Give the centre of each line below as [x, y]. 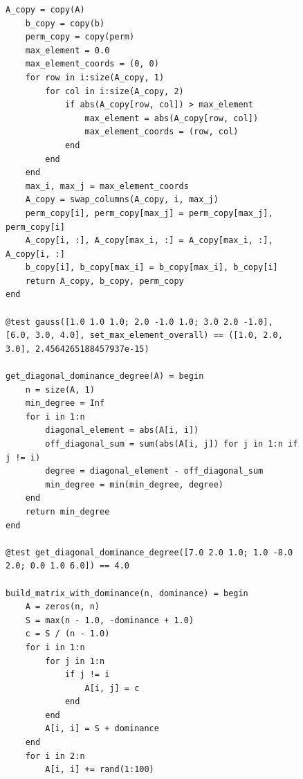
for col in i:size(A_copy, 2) [114, 91]
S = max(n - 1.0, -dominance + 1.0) [110, 620]
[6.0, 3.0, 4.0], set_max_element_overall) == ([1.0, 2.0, [144, 335]
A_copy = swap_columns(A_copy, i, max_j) [122, 200]
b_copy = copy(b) [65, 23]
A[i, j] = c [112, 688]
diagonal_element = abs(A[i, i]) [122, 430]
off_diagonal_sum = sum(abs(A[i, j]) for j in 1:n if [172, 444]
